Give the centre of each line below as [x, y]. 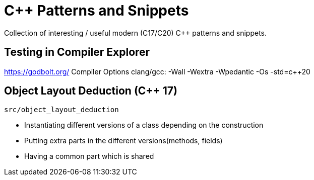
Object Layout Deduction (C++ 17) [91, 91]
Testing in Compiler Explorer [77, 52]
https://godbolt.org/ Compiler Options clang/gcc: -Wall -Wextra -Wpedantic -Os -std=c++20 [157, 71]
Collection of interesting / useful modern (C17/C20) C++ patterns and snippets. [136, 33]
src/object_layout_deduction [61, 110]
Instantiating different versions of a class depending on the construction [144, 125]
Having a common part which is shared [89, 156]
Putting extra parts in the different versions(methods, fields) [123, 141]
